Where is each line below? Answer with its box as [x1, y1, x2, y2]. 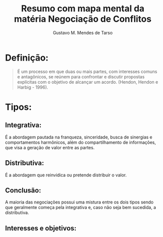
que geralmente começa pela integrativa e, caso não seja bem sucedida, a [5, 204, 156, 210]
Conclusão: [5, 186, 41, 195]
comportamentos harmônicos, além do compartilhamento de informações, [5, 139, 156, 145]
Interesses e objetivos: [5, 224, 77, 232]
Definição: [5, 52, 49, 63]
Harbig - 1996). [17, 84, 48, 90]
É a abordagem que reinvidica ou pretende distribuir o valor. [5, 172, 127, 178]
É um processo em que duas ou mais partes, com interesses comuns [17, 68, 158, 74]
